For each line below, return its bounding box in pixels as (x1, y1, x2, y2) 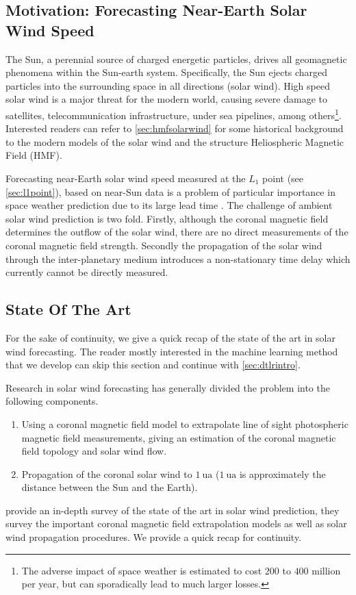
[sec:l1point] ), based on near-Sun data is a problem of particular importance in (5, 184, 335, 199)
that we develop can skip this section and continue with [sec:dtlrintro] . (5, 357, 301, 372)
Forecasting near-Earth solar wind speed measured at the (5, 171, 246, 185)
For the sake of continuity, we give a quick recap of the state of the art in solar (5, 330, 335, 344)
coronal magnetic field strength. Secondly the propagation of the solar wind (5, 238, 322, 252)
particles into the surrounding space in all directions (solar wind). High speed (5, 78, 330, 92)
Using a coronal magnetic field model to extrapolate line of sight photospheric (21, 416, 348, 431)
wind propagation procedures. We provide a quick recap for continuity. (5, 530, 302, 544)
